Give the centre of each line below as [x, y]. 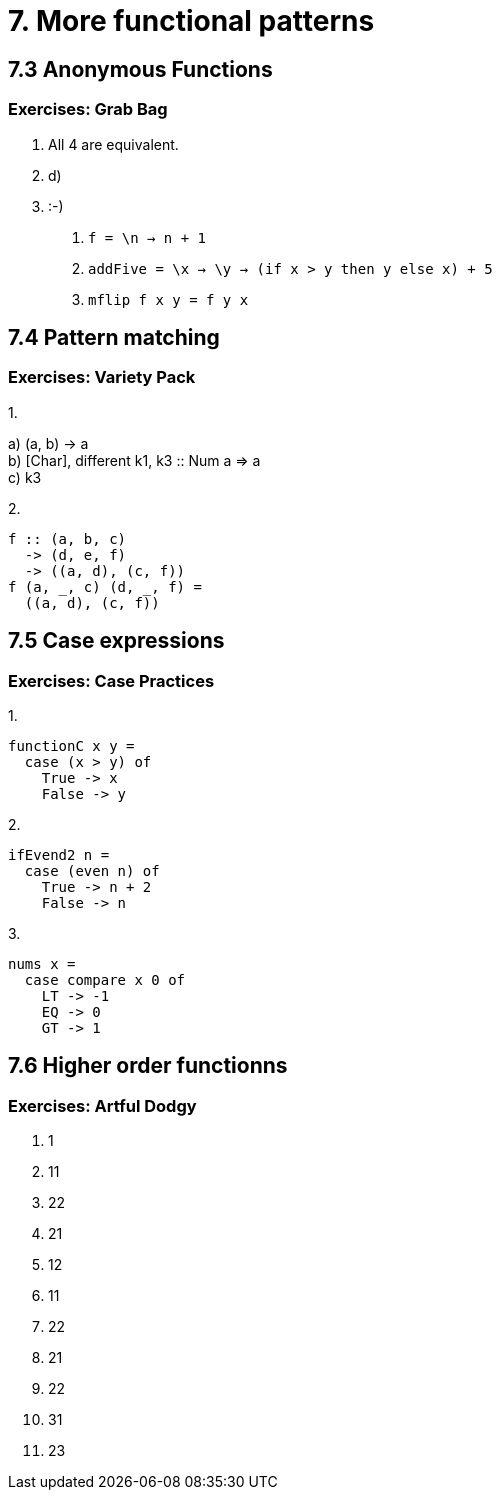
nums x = [42, 963]
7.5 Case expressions [116, 641]
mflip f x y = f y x [168, 299]
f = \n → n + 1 [147, 237]
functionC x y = [71, 745]
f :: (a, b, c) [67, 538]
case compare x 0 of [105, 979]
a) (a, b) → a [48, 443]
